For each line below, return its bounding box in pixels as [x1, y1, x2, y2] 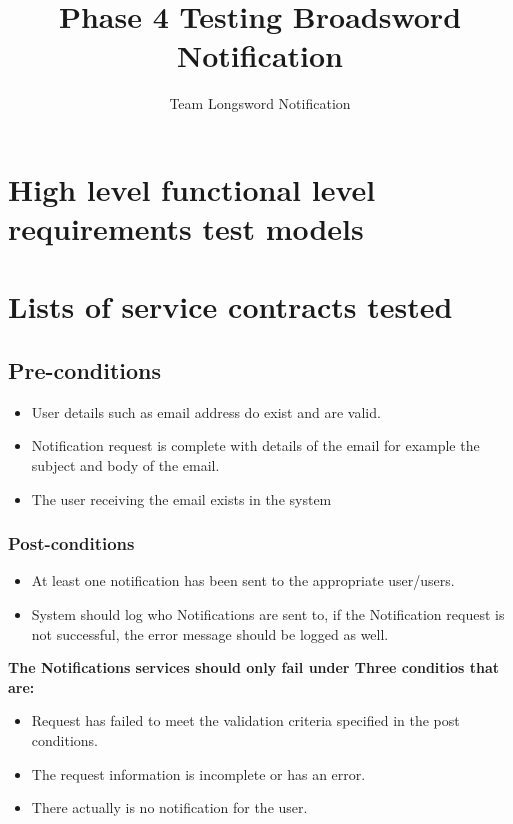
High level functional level [8, 168, 376, 209]
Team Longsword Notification [169, 93, 351, 114]
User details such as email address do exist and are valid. [31, 401, 381, 422]
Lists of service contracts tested [8, 286, 453, 327]
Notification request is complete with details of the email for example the [31, 435, 480, 456]
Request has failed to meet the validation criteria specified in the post [31, 710, 460, 731]
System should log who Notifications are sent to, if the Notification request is [31, 604, 505, 625]
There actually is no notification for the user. [31, 797, 308, 818]
